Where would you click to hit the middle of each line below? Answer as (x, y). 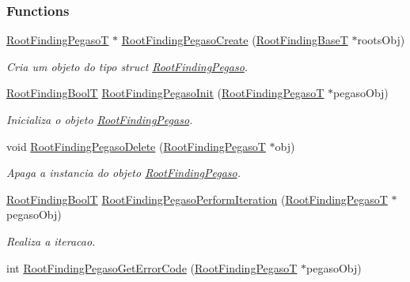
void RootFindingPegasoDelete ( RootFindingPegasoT (136, 146)
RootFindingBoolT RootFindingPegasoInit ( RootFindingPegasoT (165, 93)
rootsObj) (381, 40)
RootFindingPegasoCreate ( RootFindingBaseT (235, 40)
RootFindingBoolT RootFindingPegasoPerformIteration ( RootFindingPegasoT (197, 199)
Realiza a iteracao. (51, 241)
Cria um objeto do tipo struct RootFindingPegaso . (127, 66)
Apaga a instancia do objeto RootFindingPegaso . (123, 173)
